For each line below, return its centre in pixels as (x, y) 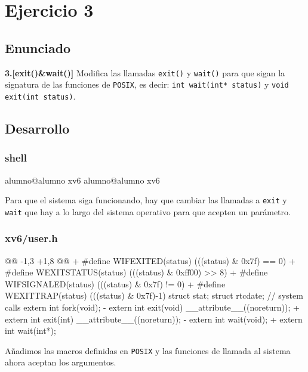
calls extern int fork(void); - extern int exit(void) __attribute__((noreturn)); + (152, 307)
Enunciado (38, 47)
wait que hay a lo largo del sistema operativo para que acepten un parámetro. (148, 211)
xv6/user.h (31, 238)
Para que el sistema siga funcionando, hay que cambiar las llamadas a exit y (146, 200)
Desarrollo (37, 128)
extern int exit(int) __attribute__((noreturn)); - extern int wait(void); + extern (154, 319)
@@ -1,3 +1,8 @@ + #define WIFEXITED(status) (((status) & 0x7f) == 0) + (150, 260)
